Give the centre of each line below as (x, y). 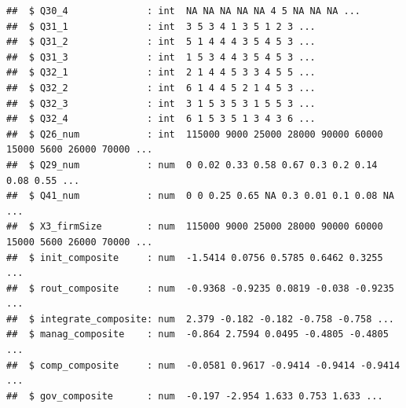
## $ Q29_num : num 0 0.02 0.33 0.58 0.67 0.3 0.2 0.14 (192, 165)
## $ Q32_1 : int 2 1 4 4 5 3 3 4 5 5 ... (161, 73)
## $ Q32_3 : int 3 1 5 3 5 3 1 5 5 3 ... (161, 103)
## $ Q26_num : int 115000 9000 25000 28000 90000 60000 (195, 134)
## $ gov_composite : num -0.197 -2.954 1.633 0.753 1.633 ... (195, 396)
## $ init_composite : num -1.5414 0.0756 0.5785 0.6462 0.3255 (195, 257)
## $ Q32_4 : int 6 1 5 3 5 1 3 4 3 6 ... (161, 119)
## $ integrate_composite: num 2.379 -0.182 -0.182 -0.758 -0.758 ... (200, 319)
